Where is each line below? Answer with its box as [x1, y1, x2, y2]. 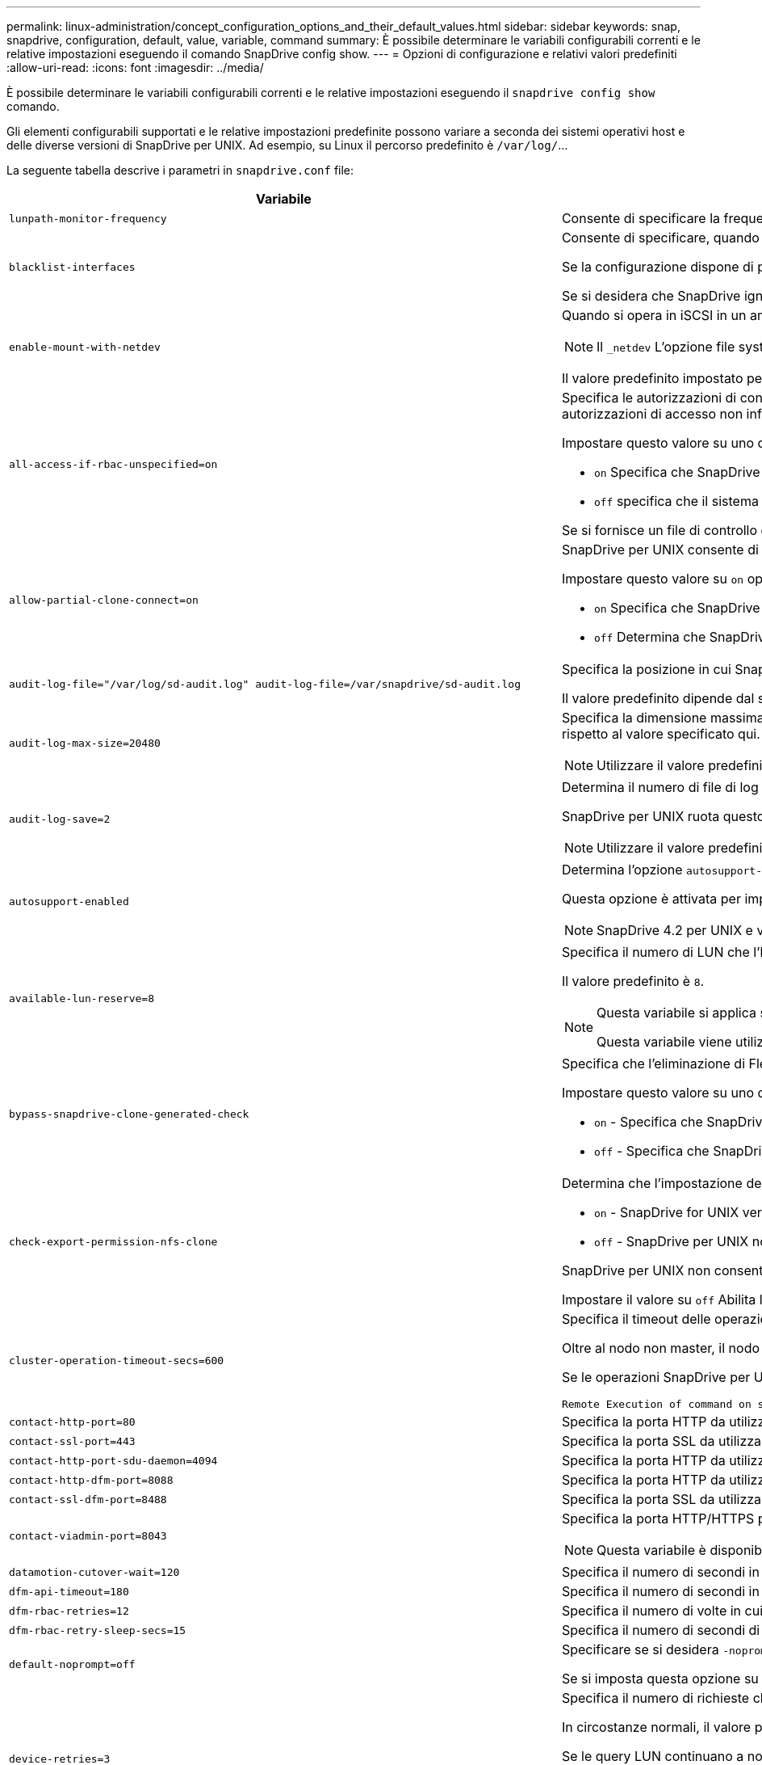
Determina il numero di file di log [561, 779, 759, 795]
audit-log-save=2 [9, 812, 111, 825]
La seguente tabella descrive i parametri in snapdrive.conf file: [6, 163, 354, 177]
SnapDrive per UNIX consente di [561, 541, 759, 558]
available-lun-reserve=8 [9, 992, 155, 1005]
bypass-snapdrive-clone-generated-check [9, 1107, 249, 1120]
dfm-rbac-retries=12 [9, 1604, 129, 1617]
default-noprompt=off [9, 1658, 136, 1670]
